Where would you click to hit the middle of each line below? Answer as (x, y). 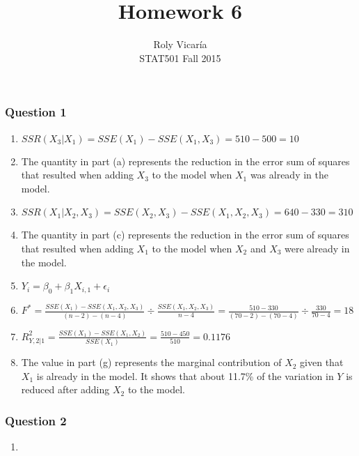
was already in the (289, 175)
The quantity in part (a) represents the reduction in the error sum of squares (185, 161)
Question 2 (36, 420)
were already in (317, 248)
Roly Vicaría (180, 44)
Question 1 (36, 112)
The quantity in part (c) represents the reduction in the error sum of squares (185, 235)
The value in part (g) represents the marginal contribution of (151, 362)
